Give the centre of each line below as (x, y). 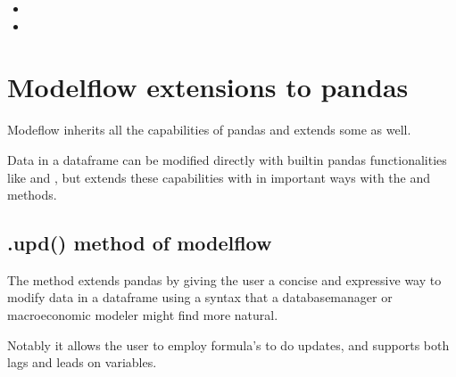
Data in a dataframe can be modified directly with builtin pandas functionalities (227, 159)
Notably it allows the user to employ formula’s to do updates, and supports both (228, 344)
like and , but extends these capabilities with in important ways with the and (219, 177)
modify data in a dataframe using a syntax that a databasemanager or (200, 297)
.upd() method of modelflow (140, 243)
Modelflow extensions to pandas (208, 87)
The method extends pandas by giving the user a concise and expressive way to (224, 279)
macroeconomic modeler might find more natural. (143, 315)
